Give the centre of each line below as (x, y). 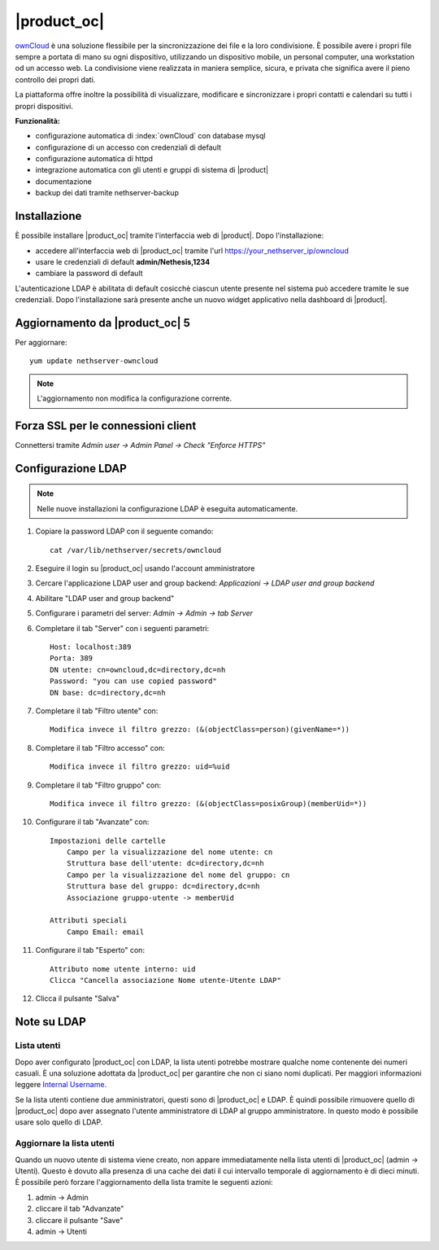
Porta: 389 (72, 658)
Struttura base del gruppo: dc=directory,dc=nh (163, 886)
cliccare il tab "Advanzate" (80, 1208)
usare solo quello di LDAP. (59, 1122)
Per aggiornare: (41, 342)
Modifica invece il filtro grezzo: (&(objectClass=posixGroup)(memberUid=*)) (209, 803)
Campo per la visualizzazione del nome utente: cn (170, 852)
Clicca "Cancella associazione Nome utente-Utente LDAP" (166, 980)
